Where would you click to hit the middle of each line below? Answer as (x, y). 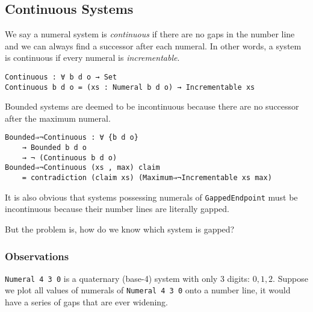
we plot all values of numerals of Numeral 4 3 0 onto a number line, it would (148, 290)
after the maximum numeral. (58, 118)
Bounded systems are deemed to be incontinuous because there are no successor (152, 106)
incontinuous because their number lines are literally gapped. (117, 209)
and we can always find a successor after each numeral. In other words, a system (153, 45)
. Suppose (290, 278)
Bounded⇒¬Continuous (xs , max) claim (82, 168)
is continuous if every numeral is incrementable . (92, 58)
